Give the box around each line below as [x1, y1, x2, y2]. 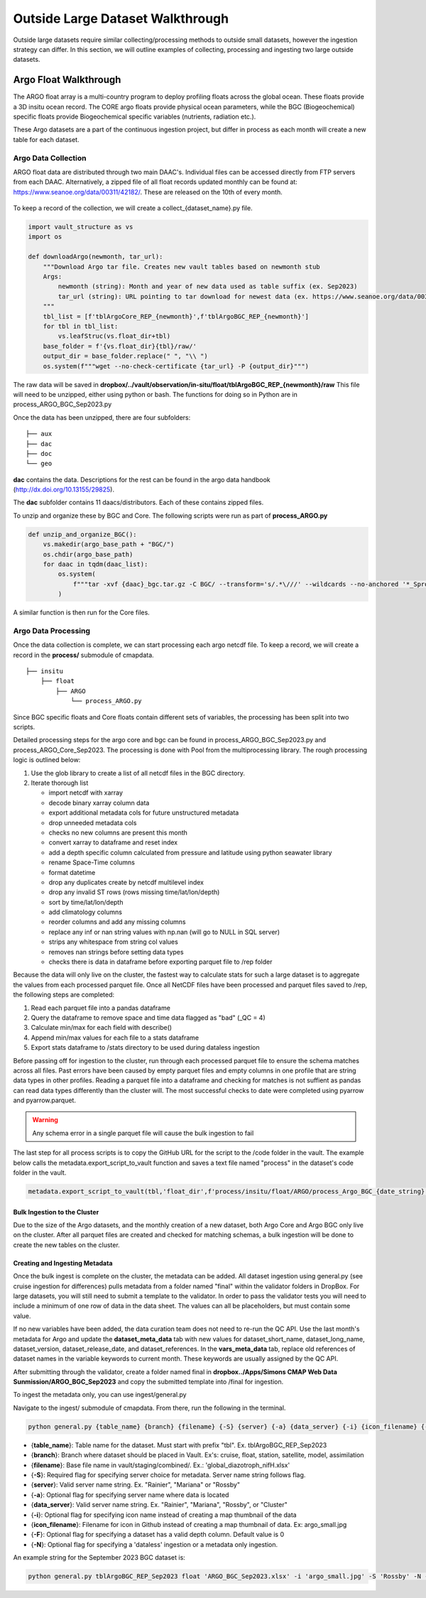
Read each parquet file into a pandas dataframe [31, 1004, 170, 1012]
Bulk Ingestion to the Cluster [13, 1207, 99, 1216]
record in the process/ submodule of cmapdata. [13, 651, 154, 659]
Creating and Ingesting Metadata [13, 1259, 113, 1267]
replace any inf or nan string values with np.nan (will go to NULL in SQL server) [48, 928, 280, 936]
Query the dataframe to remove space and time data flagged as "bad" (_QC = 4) [31, 1013, 266, 1022]
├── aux [26, 430, 53, 438]
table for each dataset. [13, 135, 80, 143]
